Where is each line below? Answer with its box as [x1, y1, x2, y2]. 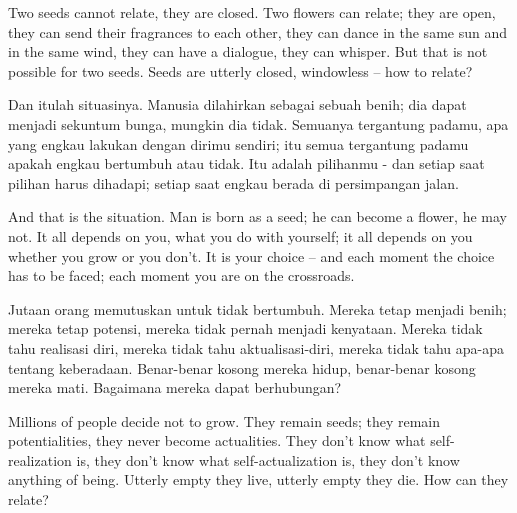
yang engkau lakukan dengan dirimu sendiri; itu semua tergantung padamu [8, 133, 469, 154]
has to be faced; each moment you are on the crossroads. [8, 265, 355, 286]
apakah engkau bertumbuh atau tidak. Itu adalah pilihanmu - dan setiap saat [8, 153, 485, 174]
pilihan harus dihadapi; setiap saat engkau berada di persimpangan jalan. [8, 172, 459, 193]
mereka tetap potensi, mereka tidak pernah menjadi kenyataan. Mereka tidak [8, 318, 483, 339]
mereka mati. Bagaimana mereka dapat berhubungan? [8, 377, 342, 398]
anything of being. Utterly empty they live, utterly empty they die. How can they [8, 469, 509, 490]
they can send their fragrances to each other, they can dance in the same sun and [8, 21, 507, 42]
